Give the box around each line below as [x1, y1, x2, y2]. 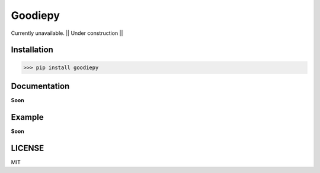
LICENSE [11, 143, 44, 153]
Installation [11, 45, 53, 55]
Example [11, 112, 44, 122]
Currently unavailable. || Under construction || [11, 30, 123, 37]
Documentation [11, 81, 70, 91]
